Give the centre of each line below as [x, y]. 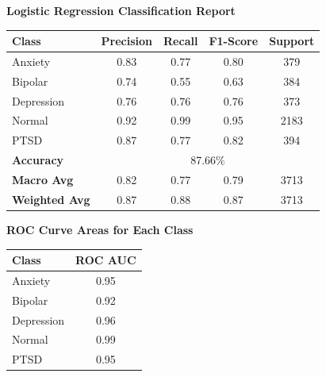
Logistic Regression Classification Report [121, 10]
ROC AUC [106, 260]
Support [292, 41]
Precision [127, 41]
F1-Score [234, 41]
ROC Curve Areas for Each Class [100, 229]
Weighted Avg [51, 199]
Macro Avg [43, 179]
